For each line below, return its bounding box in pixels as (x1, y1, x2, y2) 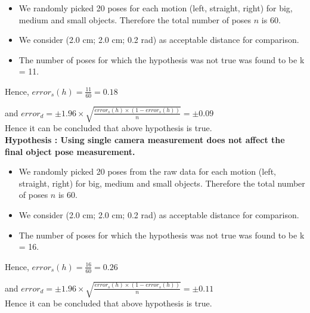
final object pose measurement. (5, 145, 135, 157)
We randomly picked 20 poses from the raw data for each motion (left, (18, 165, 276, 178)
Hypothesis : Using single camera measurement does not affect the (5, 133, 285, 145)
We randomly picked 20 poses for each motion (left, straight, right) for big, (18, 2, 293, 14)
